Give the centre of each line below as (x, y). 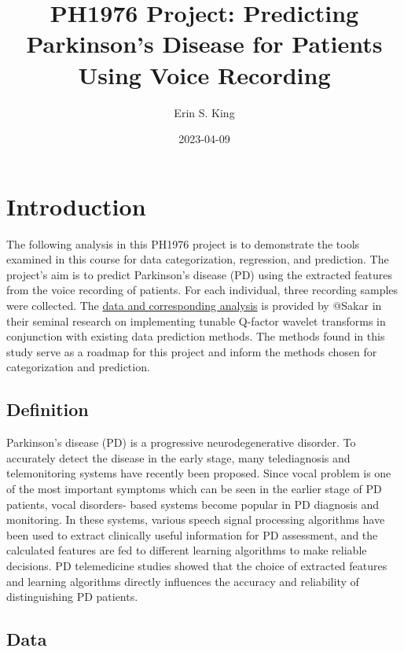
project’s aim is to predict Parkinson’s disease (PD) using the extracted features (199, 274)
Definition (48, 409)
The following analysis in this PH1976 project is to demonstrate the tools (183, 243)
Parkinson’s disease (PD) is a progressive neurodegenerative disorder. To (181, 442)
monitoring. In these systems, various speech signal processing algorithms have (196, 519)
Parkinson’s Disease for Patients (204, 44)
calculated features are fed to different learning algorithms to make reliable (187, 550)
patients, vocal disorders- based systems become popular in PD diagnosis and (193, 504)
